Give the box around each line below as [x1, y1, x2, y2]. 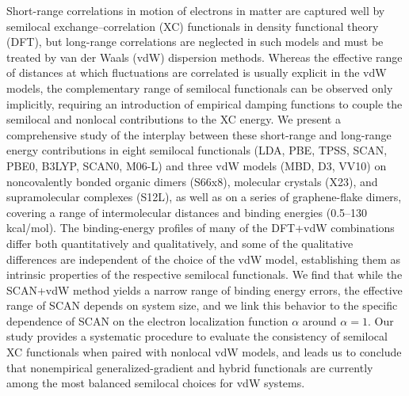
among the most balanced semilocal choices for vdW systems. [6, 375, 305, 391]
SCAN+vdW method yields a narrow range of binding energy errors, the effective [6, 281, 403, 298]
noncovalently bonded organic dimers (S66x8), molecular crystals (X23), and [6, 173, 378, 189]
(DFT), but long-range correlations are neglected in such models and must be [6, 33, 384, 50]
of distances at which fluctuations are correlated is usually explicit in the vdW [6, 64, 387, 81]
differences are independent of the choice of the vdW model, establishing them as [6, 250, 400, 267]
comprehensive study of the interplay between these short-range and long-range [6, 126, 392, 143]
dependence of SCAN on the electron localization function [6, 312, 289, 329]
